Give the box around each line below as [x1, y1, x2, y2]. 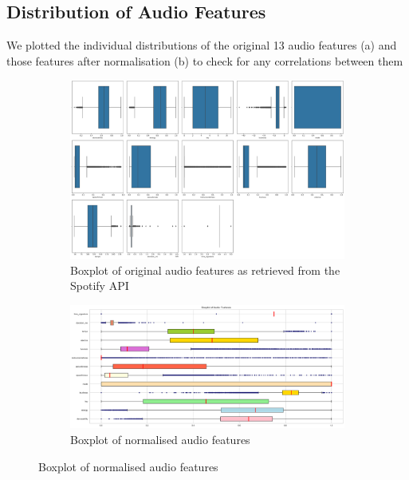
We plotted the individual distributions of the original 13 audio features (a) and [6, 37, 397, 54]
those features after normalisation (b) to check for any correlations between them [6, 52, 403, 69]
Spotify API [70, 277, 129, 294]
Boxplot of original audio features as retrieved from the [70, 261, 340, 278]
